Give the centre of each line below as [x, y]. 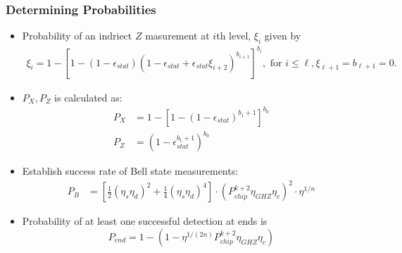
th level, [234, 36]
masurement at [177, 36]
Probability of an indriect [77, 36]
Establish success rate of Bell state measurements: [130, 171]
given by [283, 36]
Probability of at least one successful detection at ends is [145, 221]
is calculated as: [88, 97]
